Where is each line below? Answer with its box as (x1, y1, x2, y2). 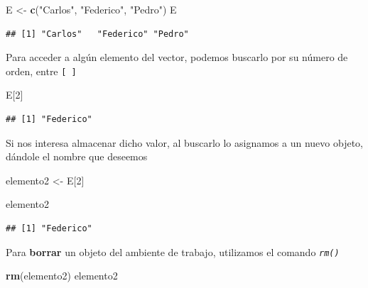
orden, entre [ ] (6, 63, 77, 78)
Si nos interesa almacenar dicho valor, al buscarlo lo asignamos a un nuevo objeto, (6, 135, 363, 150)
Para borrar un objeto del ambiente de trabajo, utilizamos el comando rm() (6, 244, 340, 259)
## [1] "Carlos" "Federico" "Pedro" (6, 28, 189, 39)
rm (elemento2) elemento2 (6, 268, 118, 283)
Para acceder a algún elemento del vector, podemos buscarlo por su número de (6, 50, 348, 65)
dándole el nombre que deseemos (6, 149, 148, 164)
